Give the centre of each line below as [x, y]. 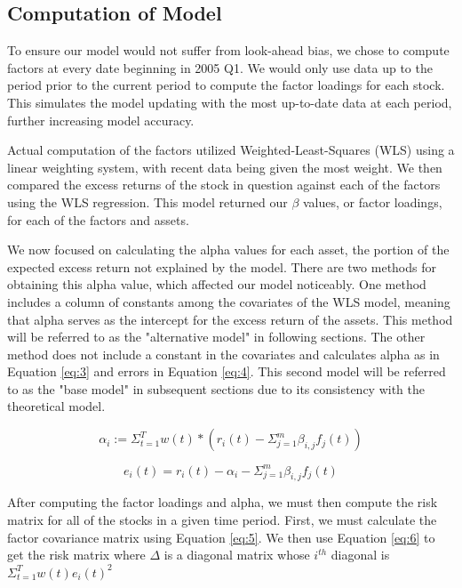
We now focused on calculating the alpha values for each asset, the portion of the [228, 250]
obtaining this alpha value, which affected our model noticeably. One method [217, 284]
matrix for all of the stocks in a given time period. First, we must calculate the [222, 519]
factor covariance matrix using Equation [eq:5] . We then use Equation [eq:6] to [221, 537]
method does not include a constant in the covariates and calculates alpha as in [223, 354]
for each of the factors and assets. [98, 219]
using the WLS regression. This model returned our [147, 201]
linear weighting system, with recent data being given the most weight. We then [225, 167]
